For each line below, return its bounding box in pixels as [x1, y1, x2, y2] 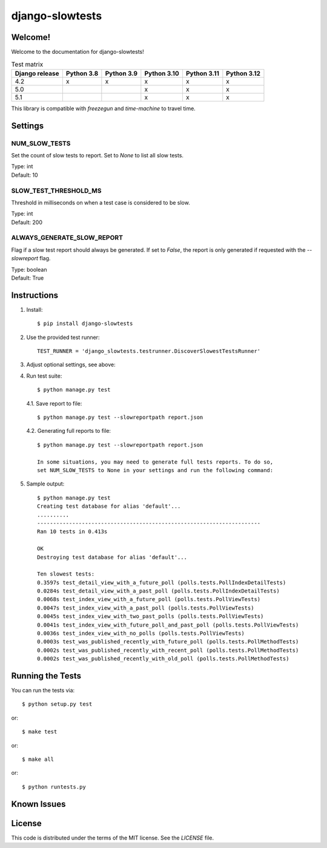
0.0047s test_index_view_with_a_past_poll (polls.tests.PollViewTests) [37, 604, 254, 611]
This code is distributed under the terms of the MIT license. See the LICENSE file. [11, 834, 214, 841]
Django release [15, 69, 60, 77]
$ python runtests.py [22, 783, 86, 790]
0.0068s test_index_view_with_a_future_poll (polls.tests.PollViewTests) [37, 596, 261, 603]
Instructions [11, 290, 59, 300]
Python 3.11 [185, 69, 219, 77]
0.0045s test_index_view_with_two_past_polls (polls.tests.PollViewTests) [37, 613, 264, 620]
